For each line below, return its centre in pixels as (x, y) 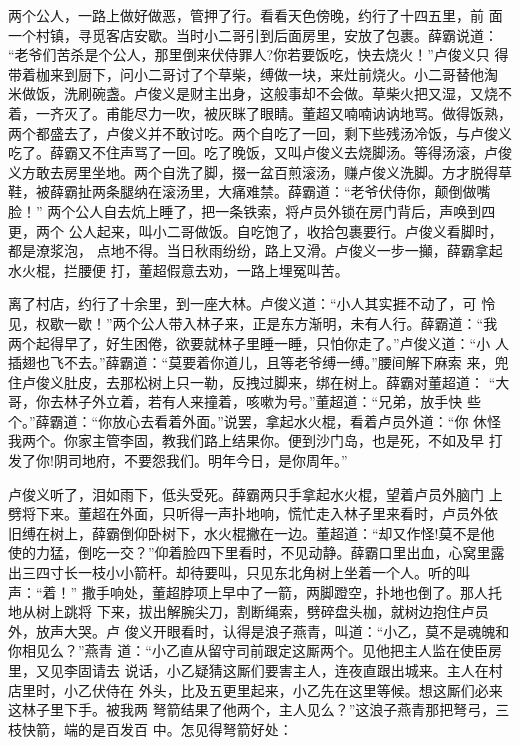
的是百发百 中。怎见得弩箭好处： (185, 728)
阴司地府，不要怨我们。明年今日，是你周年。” (200, 460)
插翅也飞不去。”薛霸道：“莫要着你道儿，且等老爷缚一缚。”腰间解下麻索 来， (251, 362)
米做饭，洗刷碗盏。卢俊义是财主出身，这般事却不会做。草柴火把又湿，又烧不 (260, 93)
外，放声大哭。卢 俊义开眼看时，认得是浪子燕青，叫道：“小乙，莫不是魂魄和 (259, 630)
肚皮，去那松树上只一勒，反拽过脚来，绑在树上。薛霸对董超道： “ (279, 381)
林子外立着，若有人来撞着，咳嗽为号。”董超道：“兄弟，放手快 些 (272, 401)
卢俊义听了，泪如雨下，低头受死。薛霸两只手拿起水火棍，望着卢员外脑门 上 (255, 493)
